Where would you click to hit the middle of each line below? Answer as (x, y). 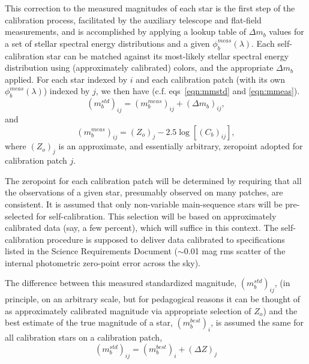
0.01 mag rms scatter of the (235, 251)
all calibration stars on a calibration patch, (84, 337)
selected (19, 216)
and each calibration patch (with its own (210, 79)
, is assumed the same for (257, 322)
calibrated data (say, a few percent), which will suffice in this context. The (142, 228)
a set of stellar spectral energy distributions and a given (107, 43)
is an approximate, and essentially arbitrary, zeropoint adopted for (181, 146)
